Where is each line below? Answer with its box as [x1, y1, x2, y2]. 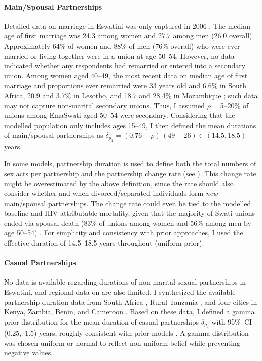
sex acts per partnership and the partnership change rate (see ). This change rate [4, 168, 256, 178]
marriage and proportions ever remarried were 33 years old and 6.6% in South [4, 80, 247, 91]
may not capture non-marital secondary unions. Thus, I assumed [4, 100, 205, 110]
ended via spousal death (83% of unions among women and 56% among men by [4, 217, 251, 228]
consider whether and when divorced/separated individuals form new [4, 188, 218, 198]
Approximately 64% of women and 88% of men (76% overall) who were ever [4, 40, 240, 51]
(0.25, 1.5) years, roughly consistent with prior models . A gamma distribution [4, 328, 249, 338]
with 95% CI [211, 316, 252, 327]
